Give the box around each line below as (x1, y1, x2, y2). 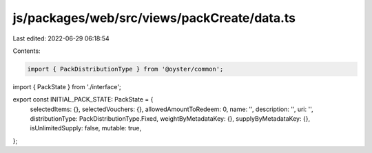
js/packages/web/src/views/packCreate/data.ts (12, 10, 296, 25)
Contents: (12, 47, 41, 55)
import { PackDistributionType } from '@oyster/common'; (27, 65, 224, 73)
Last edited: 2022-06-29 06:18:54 (12, 34, 110, 43)
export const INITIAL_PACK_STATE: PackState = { (12, 95, 154, 104)
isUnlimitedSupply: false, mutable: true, (30, 124, 141, 132)
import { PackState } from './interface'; (12, 82, 121, 91)
